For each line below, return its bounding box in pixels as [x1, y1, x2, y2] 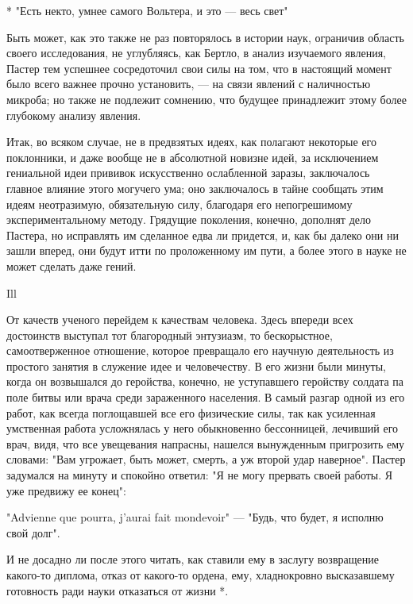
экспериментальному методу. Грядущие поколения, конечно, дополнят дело [6, 211, 371, 228]
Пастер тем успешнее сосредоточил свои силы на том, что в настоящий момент [6, 60, 392, 76]
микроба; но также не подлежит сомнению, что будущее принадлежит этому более [6, 90, 407, 107]
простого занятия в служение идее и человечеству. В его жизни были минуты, [6, 357, 386, 374]
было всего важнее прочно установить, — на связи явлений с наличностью [6, 75, 371, 92]
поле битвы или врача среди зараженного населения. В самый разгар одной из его [6, 389, 405, 406]
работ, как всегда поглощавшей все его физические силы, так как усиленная [6, 404, 376, 421]
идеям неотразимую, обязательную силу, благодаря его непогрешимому [6, 195, 353, 212]
